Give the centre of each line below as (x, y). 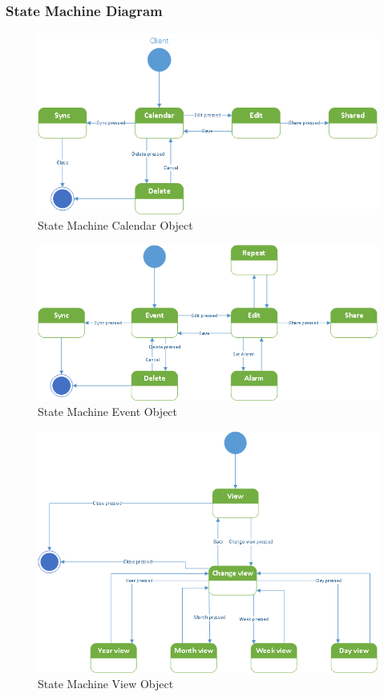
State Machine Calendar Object (115, 225)
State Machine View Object (106, 684)
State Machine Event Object (108, 412)
